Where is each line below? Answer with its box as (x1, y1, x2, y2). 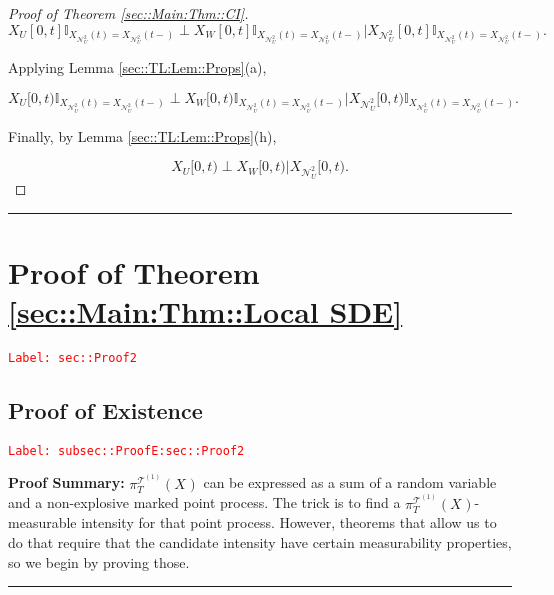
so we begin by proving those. (8, 551, 190, 572)
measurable (8, 512, 77, 533)
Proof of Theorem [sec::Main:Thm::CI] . (8, 3, 249, 23)
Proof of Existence (8, 394, 203, 425)
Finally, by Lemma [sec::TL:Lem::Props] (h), (8, 125, 277, 146)
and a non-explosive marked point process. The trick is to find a (8, 492, 401, 513)
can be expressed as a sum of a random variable (203, 472, 497, 493)
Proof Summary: (8, 472, 125, 493)
